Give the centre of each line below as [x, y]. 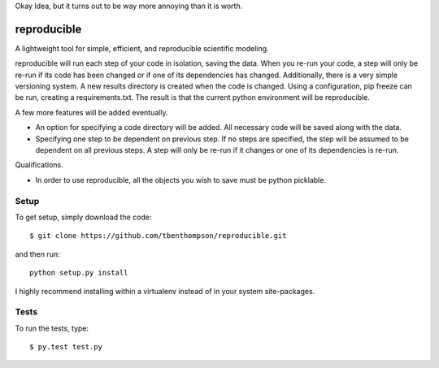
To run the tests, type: [52, 328]
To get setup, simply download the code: [83, 217]
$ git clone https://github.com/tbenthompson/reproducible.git [158, 236]
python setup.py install [79, 273]
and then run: [37, 254]
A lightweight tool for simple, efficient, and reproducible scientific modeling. [142, 48]
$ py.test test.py [66, 347]
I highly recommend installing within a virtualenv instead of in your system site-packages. [165, 291]
